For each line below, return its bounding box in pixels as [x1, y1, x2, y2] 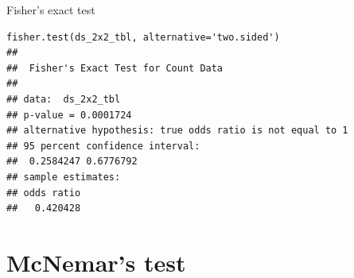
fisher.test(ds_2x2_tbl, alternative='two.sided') [6, 31, 280, 43]
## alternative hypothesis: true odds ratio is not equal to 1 [6, 125, 348, 137]
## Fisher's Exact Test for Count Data [6, 62, 224, 74]
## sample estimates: [6, 171, 121, 183]
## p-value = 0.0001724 [6, 109, 132, 121]
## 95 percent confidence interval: [6, 140, 200, 152]
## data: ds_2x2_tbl [6, 93, 121, 105]
